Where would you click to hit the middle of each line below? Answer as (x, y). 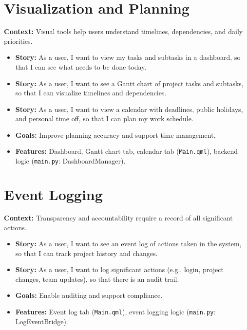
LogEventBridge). (42, 321)
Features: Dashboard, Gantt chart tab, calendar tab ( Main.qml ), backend (127, 151)
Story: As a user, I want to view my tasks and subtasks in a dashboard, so (128, 57)
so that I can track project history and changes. (86, 253)
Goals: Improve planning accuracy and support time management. (115, 135)
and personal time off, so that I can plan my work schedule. (104, 119)
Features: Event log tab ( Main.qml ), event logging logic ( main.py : (115, 312)
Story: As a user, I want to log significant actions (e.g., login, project (119, 269)
